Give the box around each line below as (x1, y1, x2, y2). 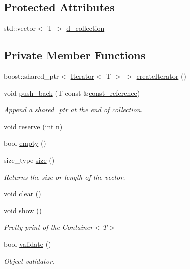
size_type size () (4, 154, 55, 165)
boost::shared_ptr (4, 71, 59, 81)
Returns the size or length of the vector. (4, 171, 125, 182)
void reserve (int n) (4, 121, 63, 131)
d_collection (66, 23, 105, 33)
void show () (4, 205, 42, 215)
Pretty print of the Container (4, 222, 93, 232)
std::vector (4, 23, 36, 33)
